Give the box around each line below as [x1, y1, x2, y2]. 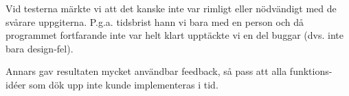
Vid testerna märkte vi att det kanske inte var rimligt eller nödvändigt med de [5, 1, 337, 15]
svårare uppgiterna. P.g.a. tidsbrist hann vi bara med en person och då [5, 14, 304, 29]
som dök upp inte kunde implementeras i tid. [29, 77, 218, 91]
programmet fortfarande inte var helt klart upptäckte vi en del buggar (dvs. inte [5, 28, 344, 42]
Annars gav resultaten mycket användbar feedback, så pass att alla [5, 64, 287, 78]
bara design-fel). [5, 41, 74, 55]
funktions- [289, 64, 333, 78]
